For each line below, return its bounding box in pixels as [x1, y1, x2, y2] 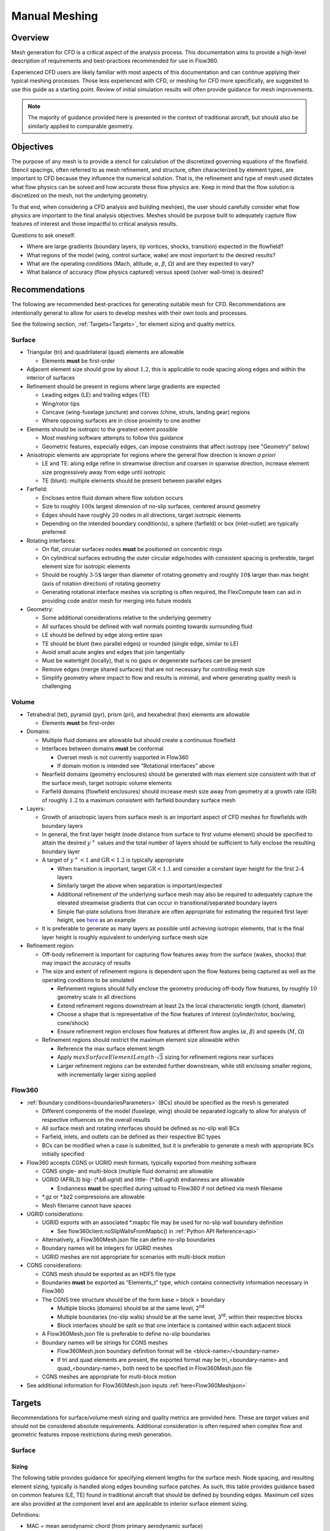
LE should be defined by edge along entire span [42, 631, 163, 639]
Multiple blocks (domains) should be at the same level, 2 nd [57, 1303, 205, 1312]
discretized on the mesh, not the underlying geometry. [11, 192, 148, 199]
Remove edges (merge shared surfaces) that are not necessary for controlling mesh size [42, 665, 265, 673]
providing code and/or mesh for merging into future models [42, 597, 192, 604]
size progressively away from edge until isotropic [42, 468, 166, 476]
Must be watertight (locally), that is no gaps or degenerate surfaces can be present [42, 657, 252, 664]
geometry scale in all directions [57, 993, 136, 1001]
